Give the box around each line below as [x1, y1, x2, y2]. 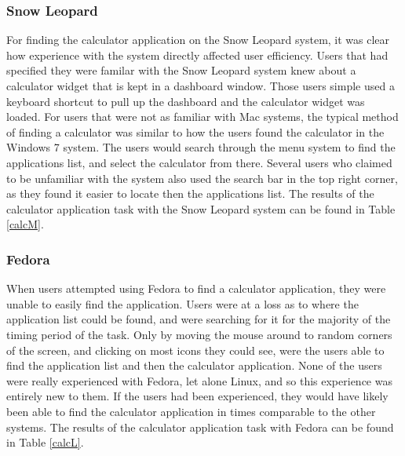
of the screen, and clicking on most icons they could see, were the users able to [6, 341, 385, 358]
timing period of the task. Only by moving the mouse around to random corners [6, 326, 392, 342]
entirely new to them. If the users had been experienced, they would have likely [6, 388, 389, 404]
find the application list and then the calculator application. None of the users [6, 357, 382, 374]
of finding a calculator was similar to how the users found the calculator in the [6, 123, 385, 140]
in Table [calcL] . [6, 434, 84, 451]
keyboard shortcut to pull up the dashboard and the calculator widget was [6, 93, 365, 109]
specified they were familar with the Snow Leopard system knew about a [6, 62, 356, 78]
